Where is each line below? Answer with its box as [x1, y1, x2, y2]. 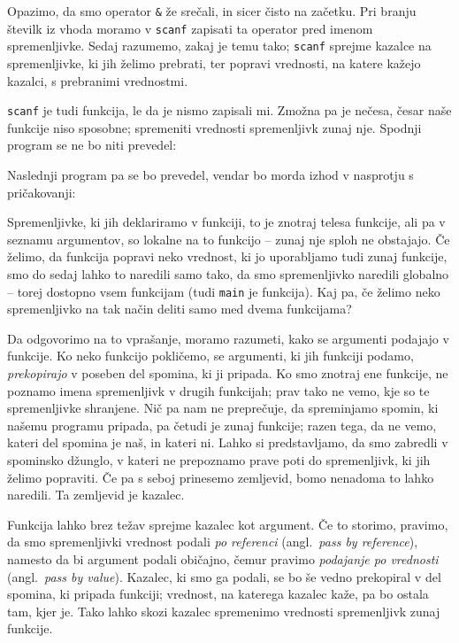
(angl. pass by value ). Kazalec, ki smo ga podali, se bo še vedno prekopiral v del [7, 567, 441, 585]
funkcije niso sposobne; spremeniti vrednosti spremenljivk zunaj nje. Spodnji [7, 118, 422, 136]
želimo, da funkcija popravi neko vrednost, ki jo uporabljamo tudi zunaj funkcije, [7, 247, 448, 266]
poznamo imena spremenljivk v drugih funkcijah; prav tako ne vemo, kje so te [7, 381, 430, 399]
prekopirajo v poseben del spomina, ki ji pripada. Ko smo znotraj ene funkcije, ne [7, 364, 448, 382]
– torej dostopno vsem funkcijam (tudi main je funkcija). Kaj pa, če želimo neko [7, 282, 440, 300]
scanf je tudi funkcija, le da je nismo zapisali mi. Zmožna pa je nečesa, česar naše [7, 101, 452, 120]
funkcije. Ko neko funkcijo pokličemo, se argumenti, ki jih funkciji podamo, [7, 346, 414, 365]
